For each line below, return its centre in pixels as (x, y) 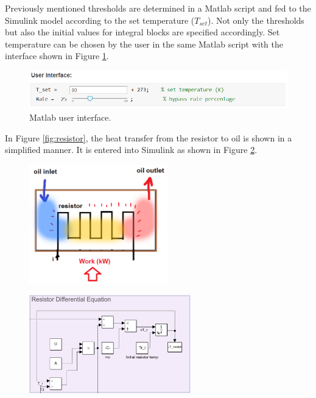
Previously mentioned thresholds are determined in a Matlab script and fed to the (158, 8)
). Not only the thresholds (256, 20)
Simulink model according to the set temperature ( (100, 20)
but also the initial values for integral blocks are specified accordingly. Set (142, 32)
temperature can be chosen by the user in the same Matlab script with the (144, 44)
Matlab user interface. (70, 117)
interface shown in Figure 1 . (57, 56)
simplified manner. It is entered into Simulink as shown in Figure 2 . (131, 150)
